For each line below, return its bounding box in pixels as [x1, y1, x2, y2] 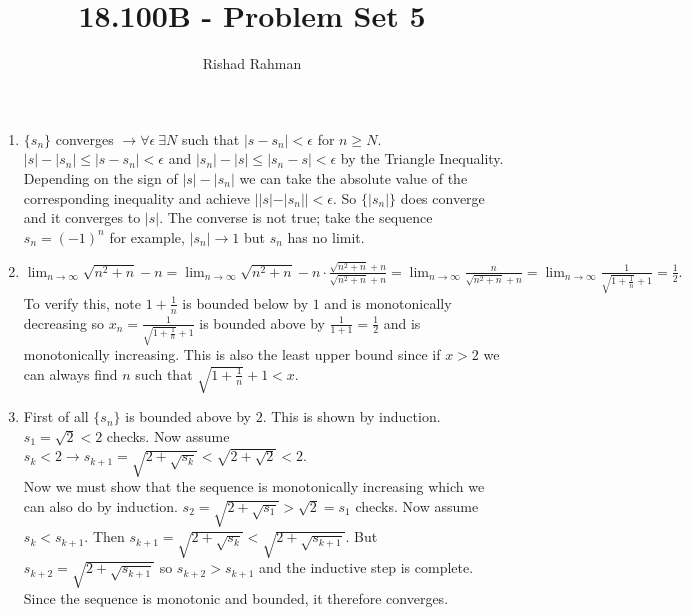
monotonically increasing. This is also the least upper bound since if [23, 344, 441, 365]
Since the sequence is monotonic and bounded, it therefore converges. [23, 587, 449, 608]
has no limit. [287, 226, 365, 247]
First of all [23, 406, 89, 427]
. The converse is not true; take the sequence [159, 207, 433, 228]
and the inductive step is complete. [259, 557, 474, 578]
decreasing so [23, 312, 105, 333]
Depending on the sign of [23, 167, 178, 188]
